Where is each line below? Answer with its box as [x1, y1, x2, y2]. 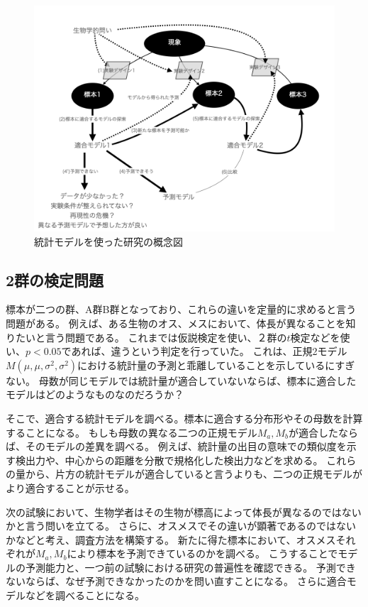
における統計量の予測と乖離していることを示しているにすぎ [77, 357, 355, 372]
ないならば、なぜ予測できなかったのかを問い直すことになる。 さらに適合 [6, 574, 347, 589]
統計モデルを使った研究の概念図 [34, 234, 183, 248]
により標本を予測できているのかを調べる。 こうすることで [67, 546, 338, 561]
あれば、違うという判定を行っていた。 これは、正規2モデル [71, 344, 347, 359]
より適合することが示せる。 [6, 480, 135, 495]
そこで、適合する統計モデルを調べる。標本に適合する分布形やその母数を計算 [6, 410, 363, 425]
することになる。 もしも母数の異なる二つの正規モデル [6, 425, 257, 439]
